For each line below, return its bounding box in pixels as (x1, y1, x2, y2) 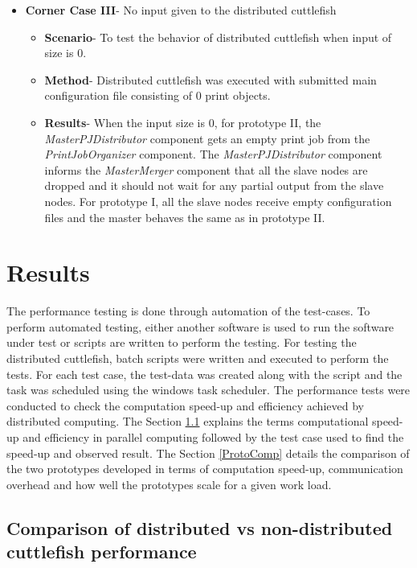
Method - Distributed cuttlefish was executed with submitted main (44, 71, 377, 88)
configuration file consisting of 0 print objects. (44, 87, 271, 104)
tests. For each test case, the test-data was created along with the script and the (6, 365, 403, 382)
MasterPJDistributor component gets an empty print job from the (44, 130, 370, 146)
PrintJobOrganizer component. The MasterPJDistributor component (44, 146, 382, 163)
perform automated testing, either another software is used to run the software (6, 318, 395, 335)
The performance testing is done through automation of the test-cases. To (6, 303, 370, 319)
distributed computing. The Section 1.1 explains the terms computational (6, 413, 369, 430)
